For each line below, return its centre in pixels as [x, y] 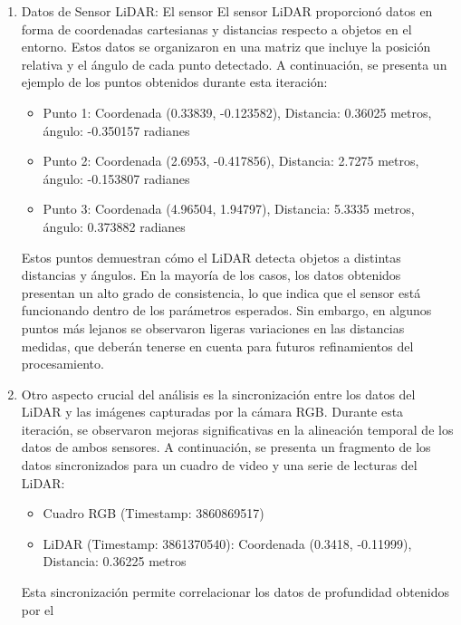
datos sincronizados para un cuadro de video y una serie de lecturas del [219, 465]
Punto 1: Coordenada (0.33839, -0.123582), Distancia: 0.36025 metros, [237, 112]
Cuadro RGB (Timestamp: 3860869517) [154, 513]
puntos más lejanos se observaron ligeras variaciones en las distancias [213, 327]
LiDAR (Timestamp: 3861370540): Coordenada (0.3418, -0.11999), [227, 543]
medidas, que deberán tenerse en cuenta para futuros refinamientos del [217, 346]
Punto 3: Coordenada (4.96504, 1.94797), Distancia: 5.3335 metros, [229, 209]
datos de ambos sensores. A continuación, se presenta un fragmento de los [226, 447]
